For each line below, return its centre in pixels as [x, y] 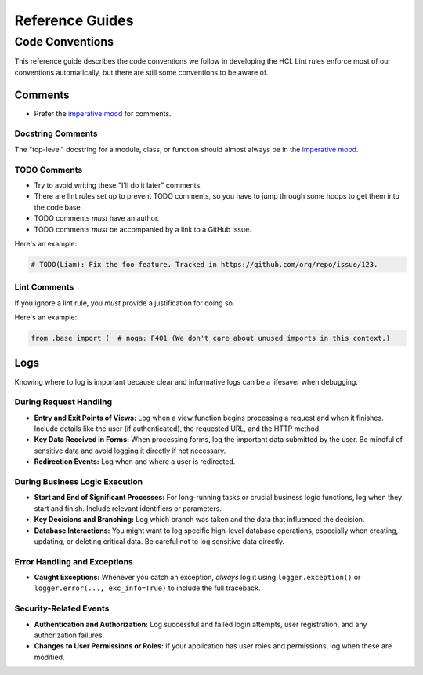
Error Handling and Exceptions [74, 561]
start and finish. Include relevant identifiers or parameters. [128, 508]
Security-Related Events [62, 608]
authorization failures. [69, 635]
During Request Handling [63, 402]
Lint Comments [44, 287]
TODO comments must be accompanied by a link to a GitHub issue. [143, 229]
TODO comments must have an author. [97, 218]
